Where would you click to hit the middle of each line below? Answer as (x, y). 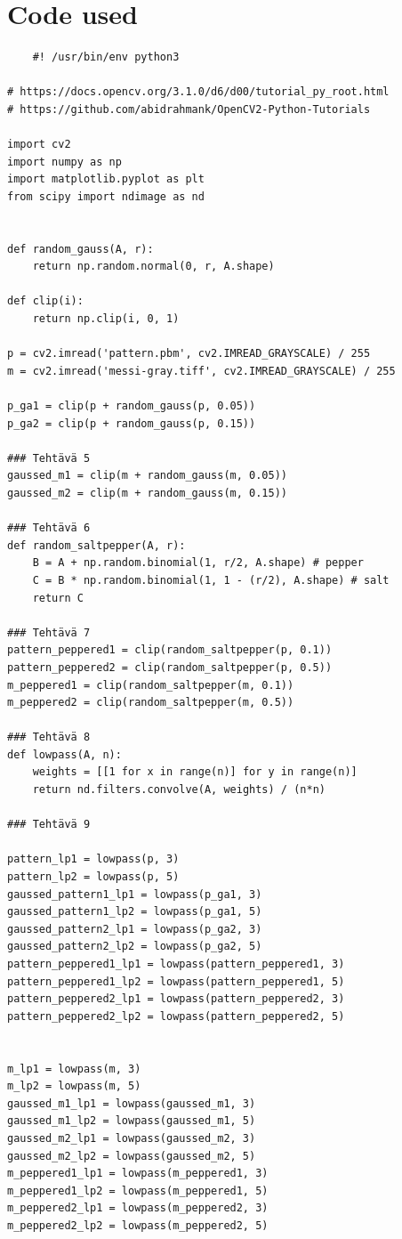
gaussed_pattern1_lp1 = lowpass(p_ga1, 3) (135, 894)
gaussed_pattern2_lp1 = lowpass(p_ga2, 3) (135, 929)
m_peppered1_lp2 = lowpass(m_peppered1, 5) (138, 1190)
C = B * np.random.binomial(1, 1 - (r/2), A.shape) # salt (211, 580)
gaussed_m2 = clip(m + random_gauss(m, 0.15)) (147, 493)
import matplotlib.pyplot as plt (106, 179)
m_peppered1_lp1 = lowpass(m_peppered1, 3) (138, 1174)
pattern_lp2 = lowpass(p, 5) (93, 877)
